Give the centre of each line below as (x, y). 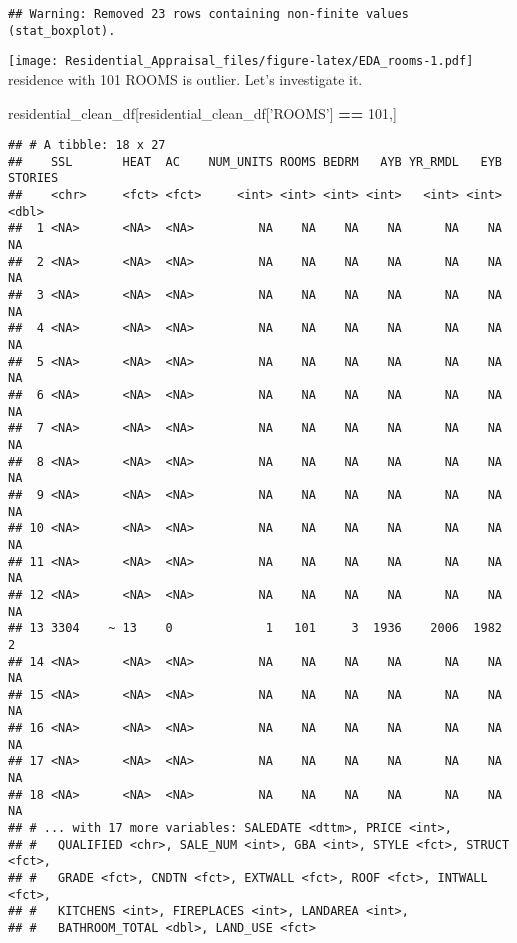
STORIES (33, 178)
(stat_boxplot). (62, 30)
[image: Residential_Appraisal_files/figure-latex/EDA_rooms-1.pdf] (241, 61)
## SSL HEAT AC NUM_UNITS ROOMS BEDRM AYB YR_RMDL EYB (255, 161)
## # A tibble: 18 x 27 (87, 145)
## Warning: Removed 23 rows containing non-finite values (208, 14)
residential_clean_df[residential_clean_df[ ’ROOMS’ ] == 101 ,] (202, 112)
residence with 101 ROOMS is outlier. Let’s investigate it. (185, 78)
